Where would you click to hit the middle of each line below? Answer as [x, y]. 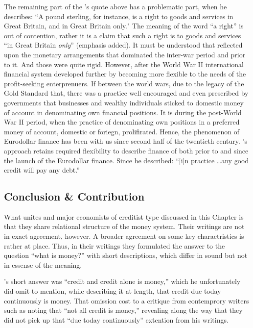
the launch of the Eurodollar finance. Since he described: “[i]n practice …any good [126, 160]
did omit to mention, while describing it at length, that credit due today [113, 291]
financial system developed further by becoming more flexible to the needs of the [125, 74]
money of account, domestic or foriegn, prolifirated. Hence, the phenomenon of [122, 131]
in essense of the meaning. [43, 265]
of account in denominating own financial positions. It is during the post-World [123, 112]
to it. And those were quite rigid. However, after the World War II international [124, 64]
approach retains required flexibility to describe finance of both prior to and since [126, 150]
